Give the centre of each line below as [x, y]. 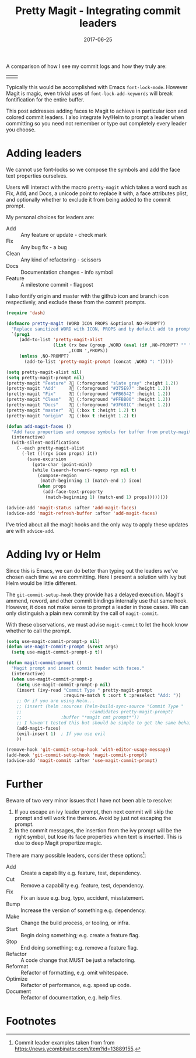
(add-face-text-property [73, 492]
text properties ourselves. [37, 176]
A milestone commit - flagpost [57, 284]
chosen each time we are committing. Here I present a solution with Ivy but [96, 577]
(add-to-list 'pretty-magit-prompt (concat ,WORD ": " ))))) [99, 362]
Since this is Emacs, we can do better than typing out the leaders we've [92, 570]
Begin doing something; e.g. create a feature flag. [80, 935]
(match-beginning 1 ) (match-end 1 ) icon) [91, 481]
